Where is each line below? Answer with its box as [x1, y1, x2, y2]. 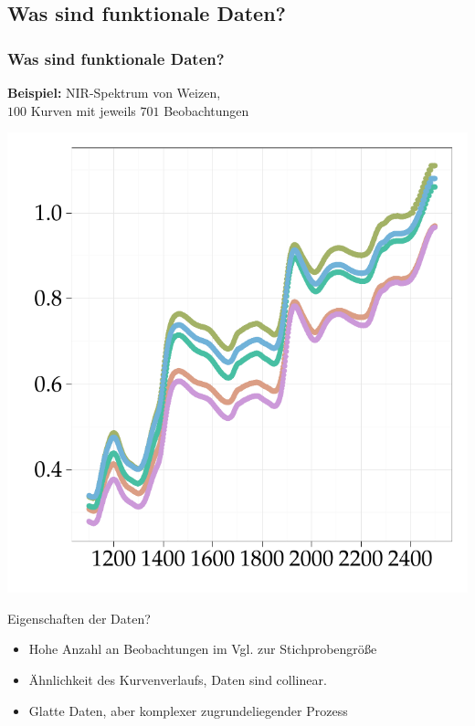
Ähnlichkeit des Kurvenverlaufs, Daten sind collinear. [28, 669, 327, 689]
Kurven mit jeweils [30, 100, 136, 120]
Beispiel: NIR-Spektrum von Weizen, [7, 83, 221, 101]
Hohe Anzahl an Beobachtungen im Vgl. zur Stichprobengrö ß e [28, 639, 377, 658]
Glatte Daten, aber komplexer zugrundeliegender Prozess [28, 700, 348, 720]
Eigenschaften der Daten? [7, 608, 151, 627]
